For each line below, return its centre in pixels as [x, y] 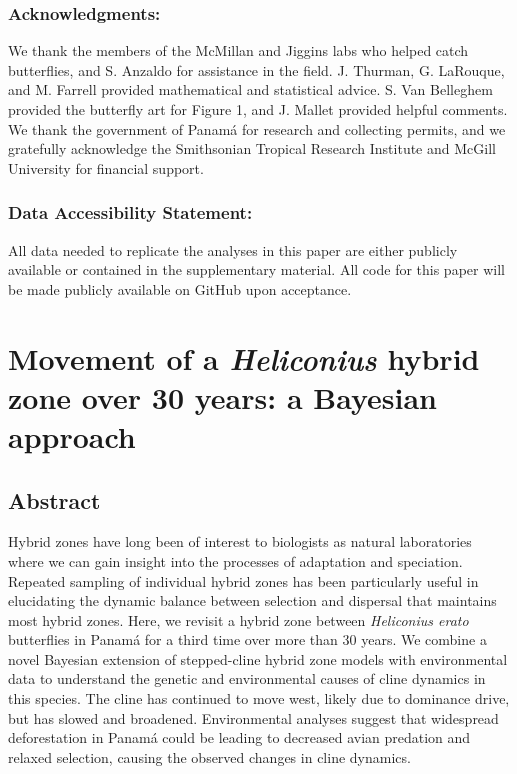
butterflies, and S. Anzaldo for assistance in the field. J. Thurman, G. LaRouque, [256, 69]
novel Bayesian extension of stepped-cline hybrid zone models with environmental [258, 658]
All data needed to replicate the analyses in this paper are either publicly [233, 249]
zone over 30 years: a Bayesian [222, 396]
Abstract [54, 499]
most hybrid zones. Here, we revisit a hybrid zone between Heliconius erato [238, 619]
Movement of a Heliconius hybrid [244, 358]
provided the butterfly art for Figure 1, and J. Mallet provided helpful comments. [258, 109]
